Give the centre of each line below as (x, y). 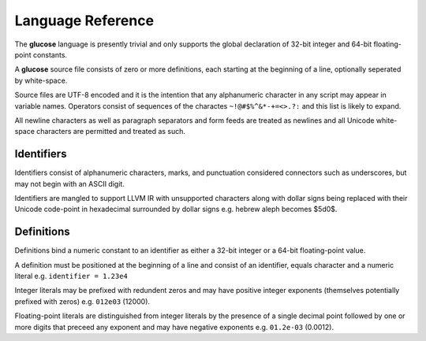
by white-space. (41, 80)
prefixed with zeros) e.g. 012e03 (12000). (82, 301)
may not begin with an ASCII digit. (70, 183)
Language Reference (84, 20)
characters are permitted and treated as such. (111, 132)
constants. (50, 54)
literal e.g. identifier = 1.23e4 (71, 276)
